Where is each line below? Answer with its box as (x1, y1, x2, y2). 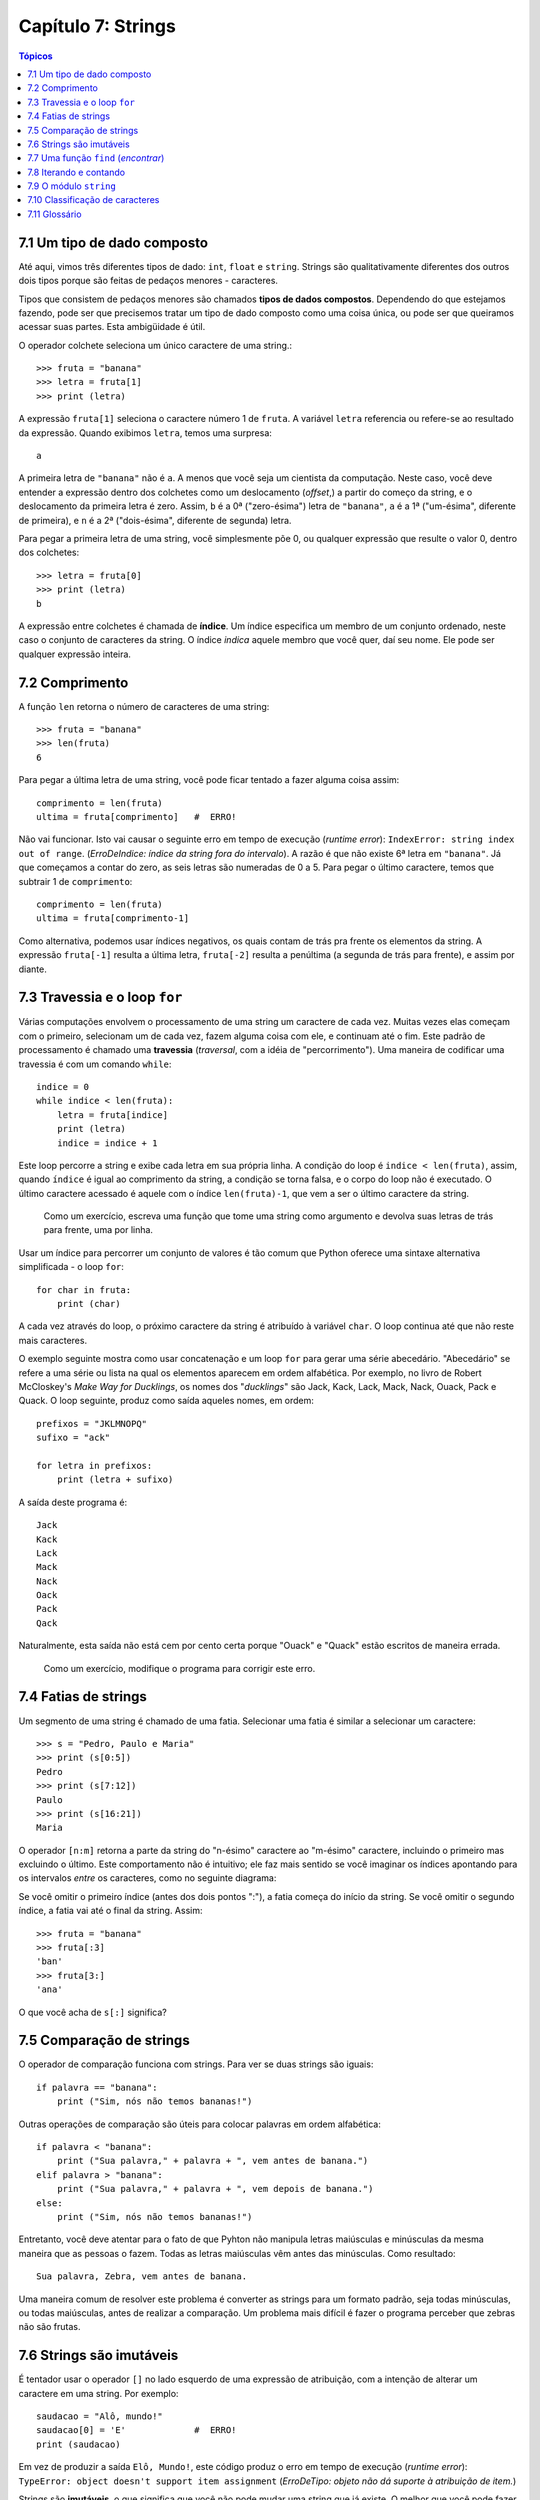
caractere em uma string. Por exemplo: (18, 2387, 179, 2399)
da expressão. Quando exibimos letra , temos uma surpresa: (18, 426, 272, 439)
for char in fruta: (36, 1284, 132, 1295)
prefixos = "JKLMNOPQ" (36, 1418, 148, 1429)
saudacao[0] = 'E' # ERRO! (36, 2425, 237, 2436)
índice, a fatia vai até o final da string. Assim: (18, 1905, 203, 1917)
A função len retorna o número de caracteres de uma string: (18, 700, 270, 712)
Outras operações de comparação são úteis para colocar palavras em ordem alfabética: (18, 2118, 382, 2130)
